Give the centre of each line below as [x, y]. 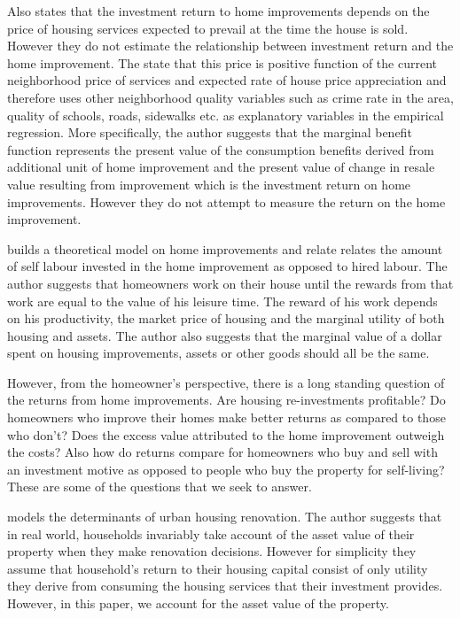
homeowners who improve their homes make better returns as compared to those [226, 417]
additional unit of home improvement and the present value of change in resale [221, 167]
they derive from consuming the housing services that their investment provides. [225, 586]
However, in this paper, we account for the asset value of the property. [198, 603]
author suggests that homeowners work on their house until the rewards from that [230, 283]
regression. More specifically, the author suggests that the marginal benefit [210, 132]
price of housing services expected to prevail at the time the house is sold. [208, 28]
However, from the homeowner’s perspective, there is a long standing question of [226, 382]
